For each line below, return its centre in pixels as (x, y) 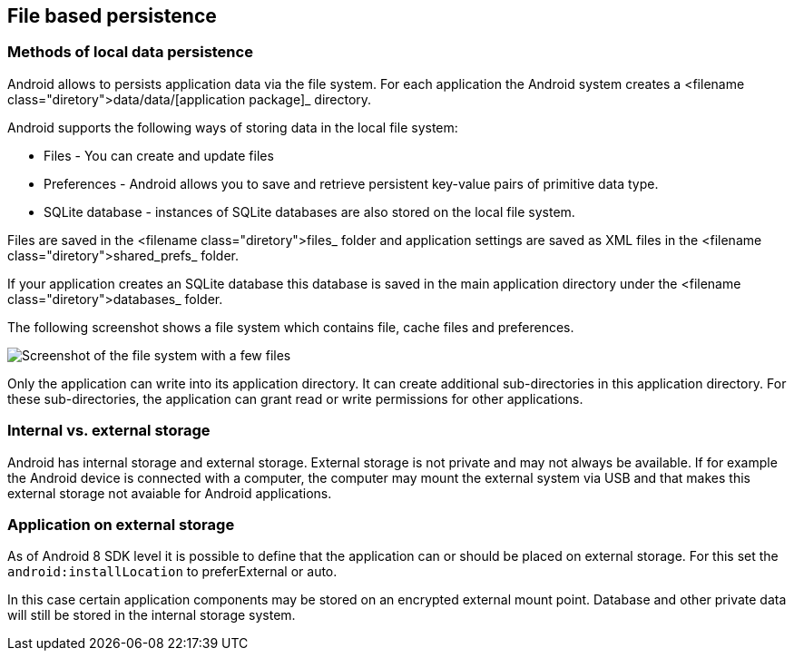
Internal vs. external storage (109, 431)
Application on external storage (121, 524)
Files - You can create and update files (159, 155)
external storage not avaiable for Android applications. (170, 493)
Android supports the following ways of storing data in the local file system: (233, 127)
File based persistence (112, 16)
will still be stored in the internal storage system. (152, 615)
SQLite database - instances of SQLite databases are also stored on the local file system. (309, 211)
